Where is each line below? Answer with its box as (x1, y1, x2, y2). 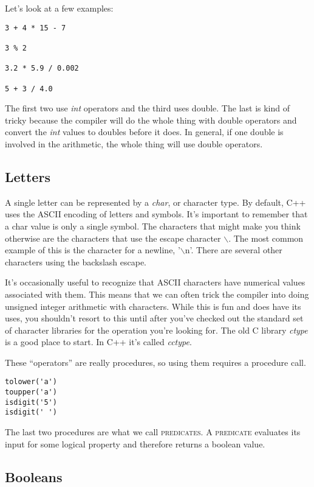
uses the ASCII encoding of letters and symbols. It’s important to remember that (5, 208, 308, 220)
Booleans (5, 467, 63, 486)
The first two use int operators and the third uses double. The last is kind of (5, 102, 290, 114)
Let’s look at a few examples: (5, 2, 114, 14)
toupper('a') (5, 388, 57, 397)
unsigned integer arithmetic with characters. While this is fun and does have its (5, 300, 301, 312)
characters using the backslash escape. (5, 255, 146, 268)
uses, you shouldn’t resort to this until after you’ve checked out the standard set (5, 312, 304, 324)
